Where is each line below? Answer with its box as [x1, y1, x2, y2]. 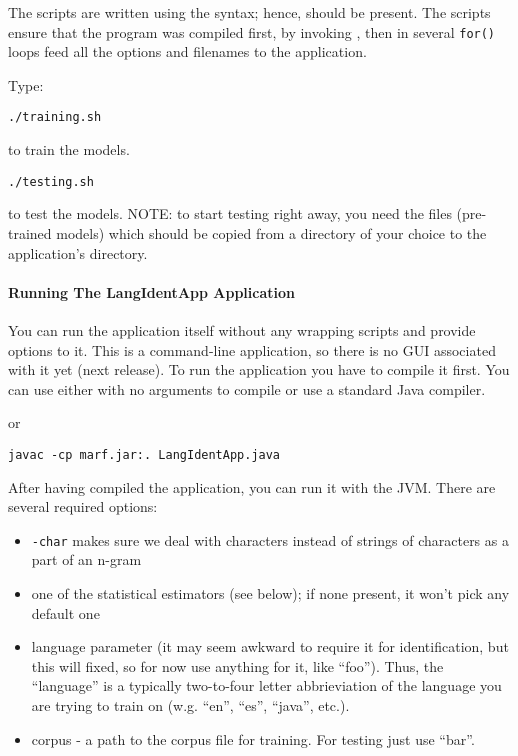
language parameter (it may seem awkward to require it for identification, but [31, 636, 509, 657]
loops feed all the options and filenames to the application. [8, 41, 367, 62]
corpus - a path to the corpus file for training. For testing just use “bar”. [31, 728, 475, 749]
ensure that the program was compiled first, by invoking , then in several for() [8, 21, 496, 42]
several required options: [8, 496, 158, 517]
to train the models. [8, 139, 130, 160]
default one [31, 602, 100, 623]
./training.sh [8, 110, 102, 125]
